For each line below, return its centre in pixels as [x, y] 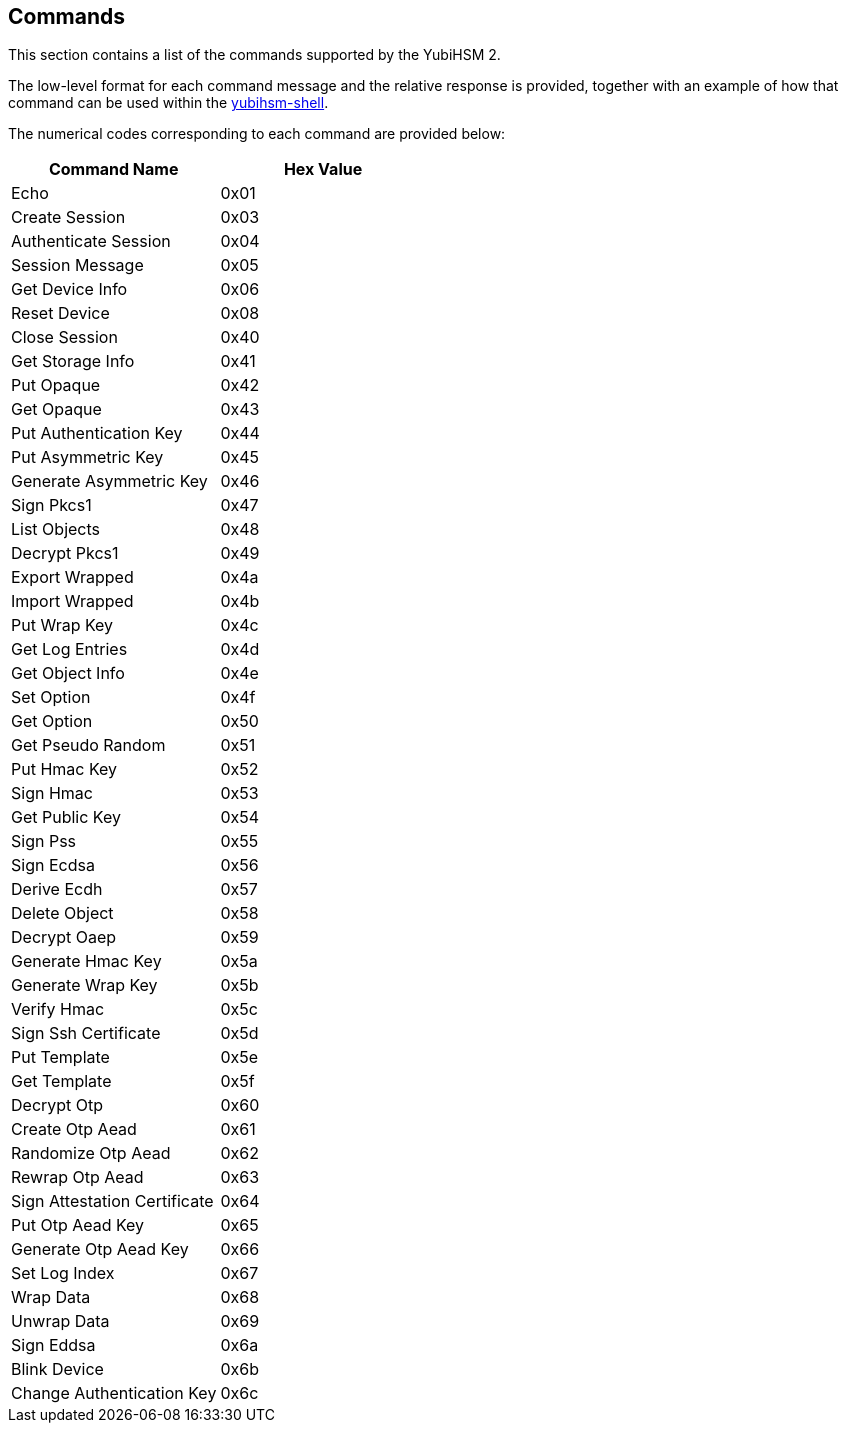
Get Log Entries [69, 649]
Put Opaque [56, 385]
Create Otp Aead [74, 1129]
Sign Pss [44, 841]
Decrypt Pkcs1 [65, 553]
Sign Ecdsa [53, 865]
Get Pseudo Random [88, 745]
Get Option [52, 721]
